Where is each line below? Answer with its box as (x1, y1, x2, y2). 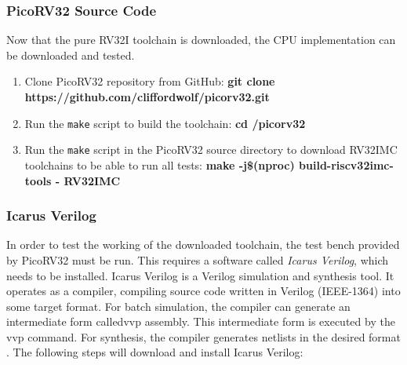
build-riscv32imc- (299, 156, 394, 173)
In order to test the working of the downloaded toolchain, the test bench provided (6, 236, 400, 253)
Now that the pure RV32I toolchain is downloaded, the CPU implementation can (6, 31, 396, 48)
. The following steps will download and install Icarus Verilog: (6, 344, 303, 360)
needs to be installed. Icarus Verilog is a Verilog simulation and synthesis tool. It (6, 267, 394, 283)
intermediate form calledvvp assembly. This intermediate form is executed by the (6, 313, 395, 330)
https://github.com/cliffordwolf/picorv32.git (24, 89, 270, 104)
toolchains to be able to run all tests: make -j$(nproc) (24, 156, 295, 173)
